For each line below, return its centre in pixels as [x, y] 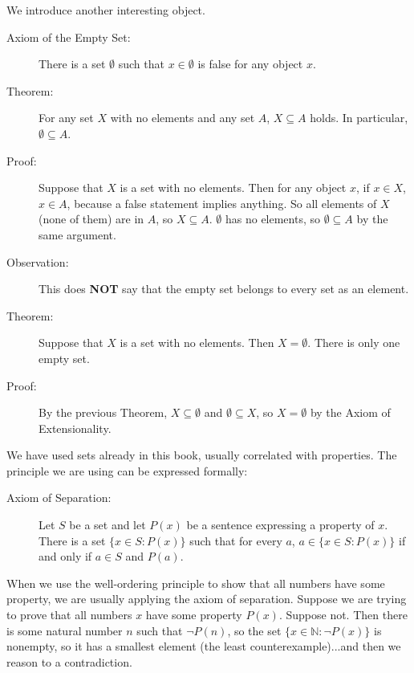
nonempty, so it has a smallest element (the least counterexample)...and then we [204, 646]
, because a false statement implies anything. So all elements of [222, 203]
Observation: [38, 261]
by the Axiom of [350, 412]
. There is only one [354, 343]
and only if [65, 556]
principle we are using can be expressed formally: [127, 470]
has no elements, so [273, 219]
